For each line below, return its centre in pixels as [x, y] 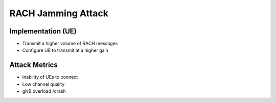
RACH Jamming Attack [59, 13]
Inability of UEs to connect [50, 77]
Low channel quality [43, 84]
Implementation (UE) [43, 31]
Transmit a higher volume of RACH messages [70, 44]
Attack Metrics [34, 65]
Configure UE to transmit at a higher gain [65, 50]
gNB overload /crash [44, 91]
